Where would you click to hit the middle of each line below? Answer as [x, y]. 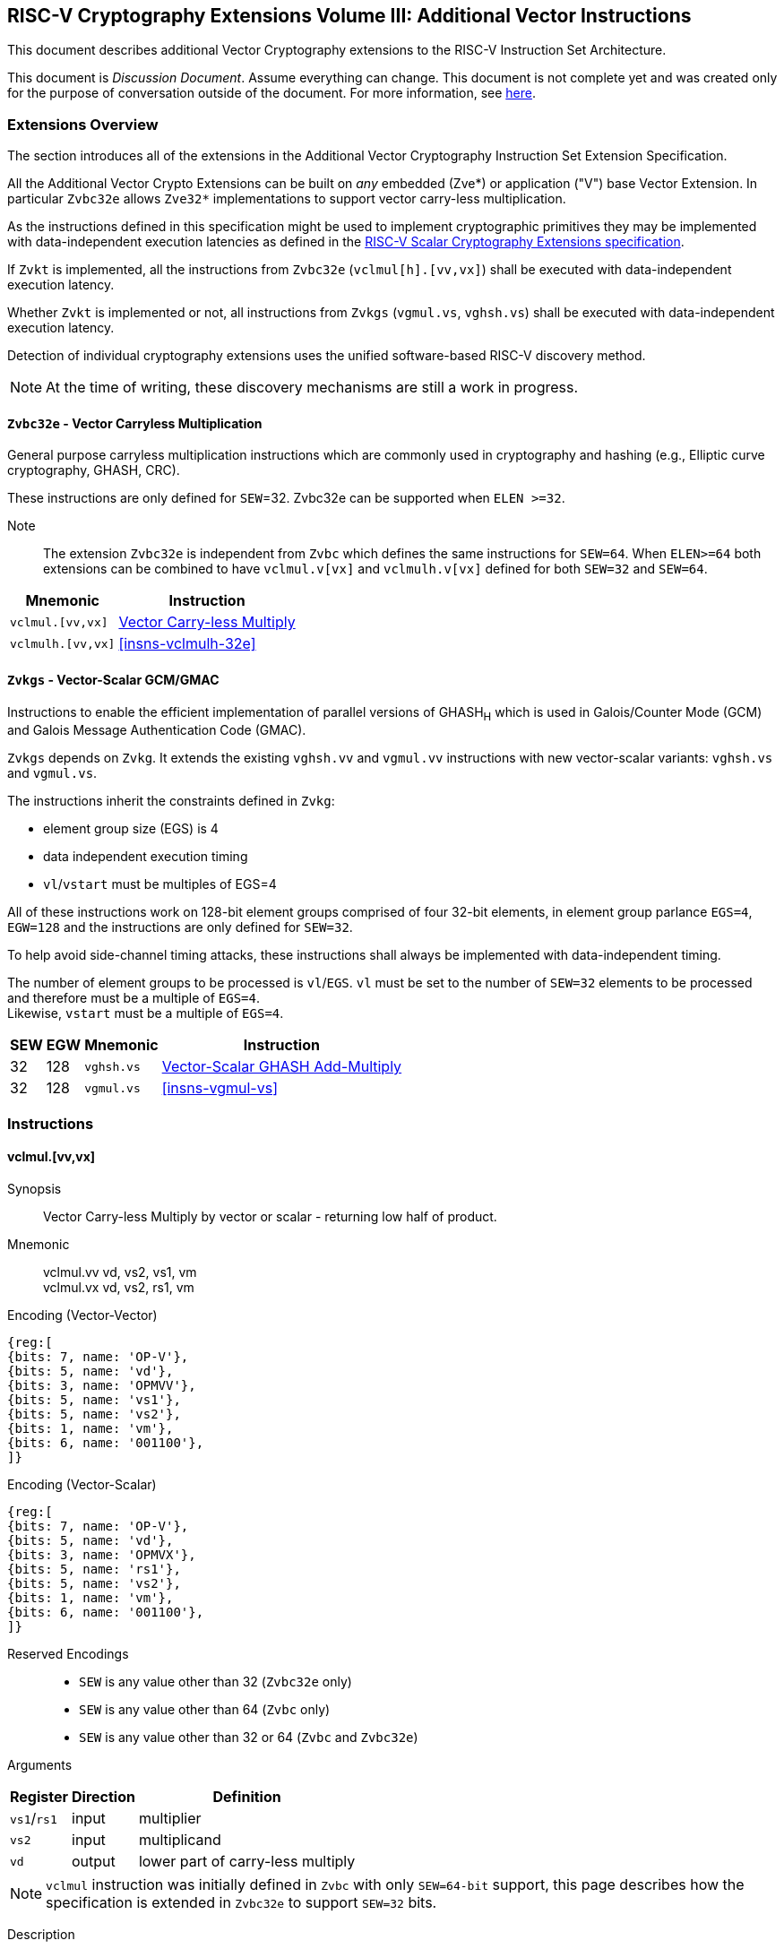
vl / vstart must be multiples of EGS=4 [160, 884]
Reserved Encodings [68, 1654]
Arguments [40, 1765]
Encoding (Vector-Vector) [82, 1315]
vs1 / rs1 [34, 1818]
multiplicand [180, 1840]
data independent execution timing [146, 857]
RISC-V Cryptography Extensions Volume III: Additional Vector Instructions [349, 16]
